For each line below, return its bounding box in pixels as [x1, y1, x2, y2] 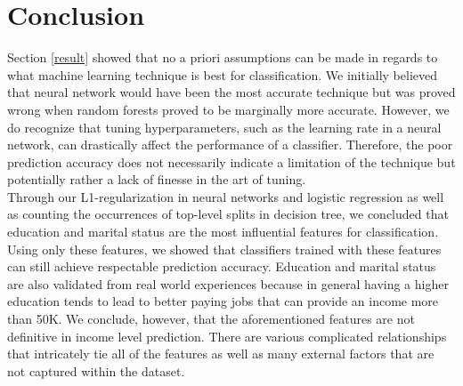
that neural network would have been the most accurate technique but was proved [7, 83, 456, 101]
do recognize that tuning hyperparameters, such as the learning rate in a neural [7, 117, 442, 136]
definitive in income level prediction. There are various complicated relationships [7, 326, 447, 345]
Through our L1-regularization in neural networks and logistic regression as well [7, 187, 444, 205]
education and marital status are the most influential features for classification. [7, 222, 439, 241]
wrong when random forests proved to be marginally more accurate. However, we [7, 100, 450, 118]
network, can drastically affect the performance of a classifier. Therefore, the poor [7, 135, 453, 154]
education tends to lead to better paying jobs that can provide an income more [7, 292, 439, 310]
